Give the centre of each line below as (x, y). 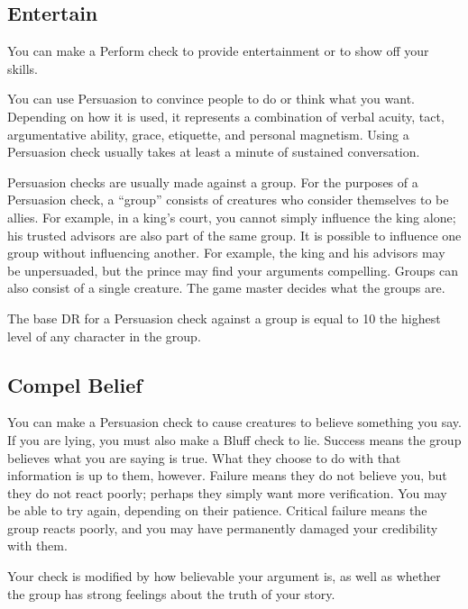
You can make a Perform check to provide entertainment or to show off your (218, 51)
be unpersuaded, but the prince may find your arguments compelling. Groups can (233, 270)
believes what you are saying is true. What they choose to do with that (204, 457)
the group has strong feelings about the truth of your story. (171, 593)
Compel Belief (75, 384)
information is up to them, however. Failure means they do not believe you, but (227, 475)
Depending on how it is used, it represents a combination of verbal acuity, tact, (226, 116)
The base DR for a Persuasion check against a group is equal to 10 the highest (224, 318)
